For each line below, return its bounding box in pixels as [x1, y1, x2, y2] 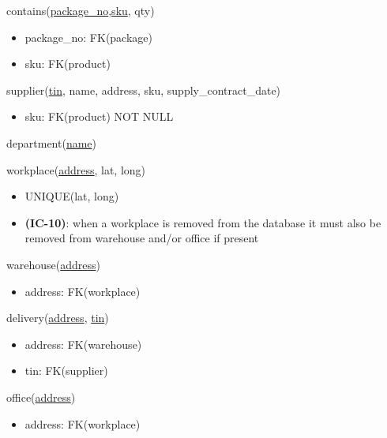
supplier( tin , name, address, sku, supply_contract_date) [6, 81, 281, 98]
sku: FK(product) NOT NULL [24, 108, 174, 125]
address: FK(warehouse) [24, 335, 142, 352]
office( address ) [6, 388, 76, 405]
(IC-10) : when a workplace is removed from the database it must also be [24, 214, 381, 230]
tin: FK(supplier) [24, 362, 108, 379]
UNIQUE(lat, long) [24, 188, 119, 204]
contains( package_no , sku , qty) [6, 2, 155, 18]
